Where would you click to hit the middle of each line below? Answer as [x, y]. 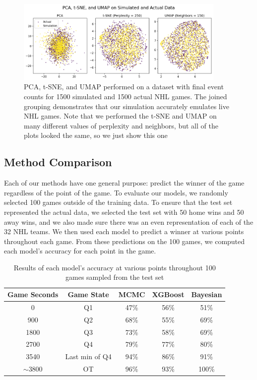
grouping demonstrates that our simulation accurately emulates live [127, 106]
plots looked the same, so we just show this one [96, 135]
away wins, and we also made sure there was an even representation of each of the [129, 222]
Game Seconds [33, 294]
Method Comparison [58, 162]
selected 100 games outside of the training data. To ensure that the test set [118, 202]
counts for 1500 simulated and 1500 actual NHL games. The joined [126, 96]
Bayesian [207, 294]
